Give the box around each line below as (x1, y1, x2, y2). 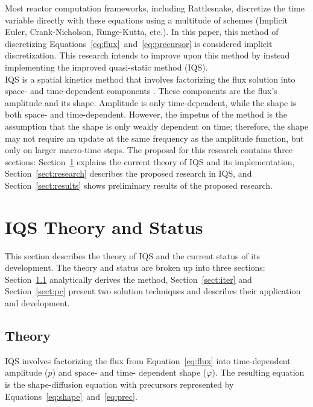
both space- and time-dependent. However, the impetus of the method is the (5, 108, 288, 121)
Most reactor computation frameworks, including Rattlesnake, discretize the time (5, 2, 305, 14)
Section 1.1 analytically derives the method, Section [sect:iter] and (5, 273, 252, 285)
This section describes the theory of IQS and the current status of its (5, 249, 261, 262)
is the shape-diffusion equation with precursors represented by (5, 377, 234, 390)
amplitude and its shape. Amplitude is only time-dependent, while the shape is (5, 96, 297, 109)
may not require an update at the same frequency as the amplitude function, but (5, 131, 304, 144)
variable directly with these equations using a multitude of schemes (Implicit (5, 13, 288, 26)
